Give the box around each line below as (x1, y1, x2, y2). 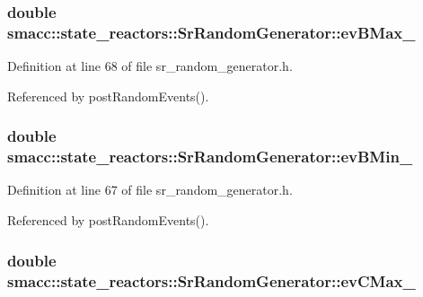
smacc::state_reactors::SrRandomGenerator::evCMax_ (7, 269, 416, 292)
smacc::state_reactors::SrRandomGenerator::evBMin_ (7, 145, 413, 168)
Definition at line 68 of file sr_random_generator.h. (7, 57, 293, 75)
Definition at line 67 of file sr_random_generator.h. (7, 180, 293, 199)
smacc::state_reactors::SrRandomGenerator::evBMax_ (7, 21, 416, 43)
